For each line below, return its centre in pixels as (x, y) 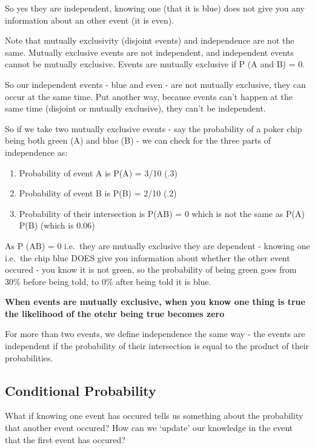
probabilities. (29, 357)
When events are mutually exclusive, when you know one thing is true (155, 302)
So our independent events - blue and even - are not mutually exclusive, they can (155, 84)
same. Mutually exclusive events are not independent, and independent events (149, 52)
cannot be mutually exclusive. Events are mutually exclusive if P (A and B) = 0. (155, 64)
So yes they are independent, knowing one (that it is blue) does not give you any (155, 8)
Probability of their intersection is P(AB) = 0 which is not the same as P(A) (162, 213)
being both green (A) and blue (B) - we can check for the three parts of (138, 140)
